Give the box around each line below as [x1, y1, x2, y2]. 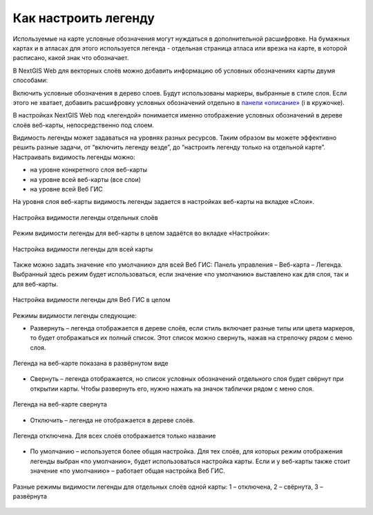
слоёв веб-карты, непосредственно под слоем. [12, 121, 155, 129]
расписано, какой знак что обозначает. [12, 54, 129, 62]
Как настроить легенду [12, 10, 155, 26]
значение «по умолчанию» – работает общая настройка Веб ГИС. [30, 467, 226, 475]
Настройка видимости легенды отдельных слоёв [12, 213, 158, 221]
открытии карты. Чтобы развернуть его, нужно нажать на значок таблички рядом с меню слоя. [30, 384, 314, 393]
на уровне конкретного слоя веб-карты [30, 166, 148, 174]
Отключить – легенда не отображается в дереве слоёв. [30, 415, 195, 424]
